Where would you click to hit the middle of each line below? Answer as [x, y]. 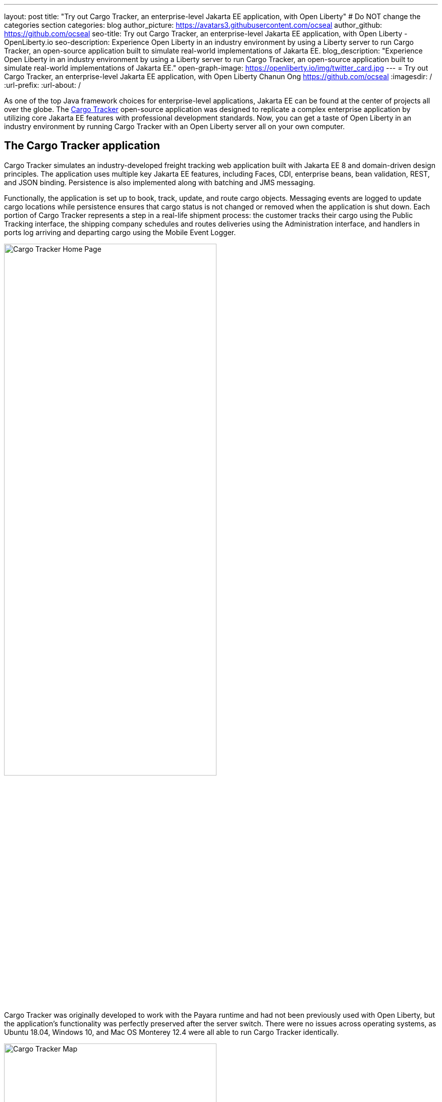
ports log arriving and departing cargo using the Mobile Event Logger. [120, 232]
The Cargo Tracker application [82, 146]
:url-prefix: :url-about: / [42, 85]
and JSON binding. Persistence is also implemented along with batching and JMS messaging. [160, 182]
